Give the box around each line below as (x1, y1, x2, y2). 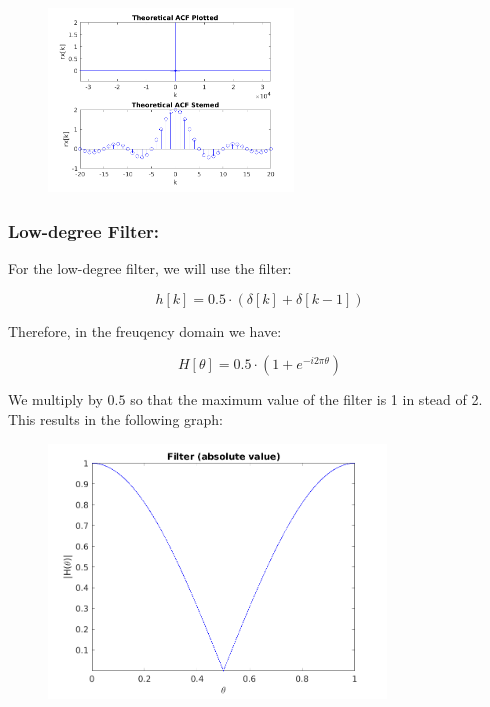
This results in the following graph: (8, 408, 223, 429)
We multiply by (8, 389, 103, 410)
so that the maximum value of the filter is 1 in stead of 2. (130, 389, 483, 410)
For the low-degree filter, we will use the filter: (8, 258, 292, 279)
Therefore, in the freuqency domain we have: (8, 320, 282, 341)
